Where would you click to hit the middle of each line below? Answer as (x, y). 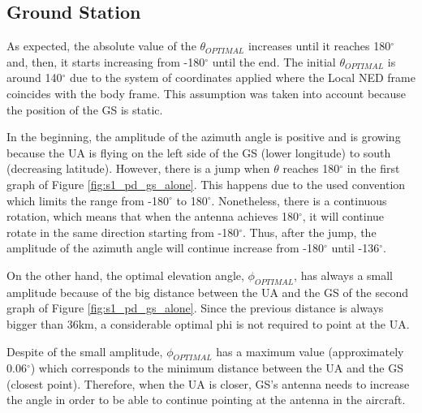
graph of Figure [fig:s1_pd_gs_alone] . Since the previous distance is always (195, 308)
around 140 (34, 77)
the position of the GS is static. (85, 109)
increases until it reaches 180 (319, 46)
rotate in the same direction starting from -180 (123, 232)
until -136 (355, 248)
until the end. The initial (274, 61)
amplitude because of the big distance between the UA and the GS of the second (207, 292)
